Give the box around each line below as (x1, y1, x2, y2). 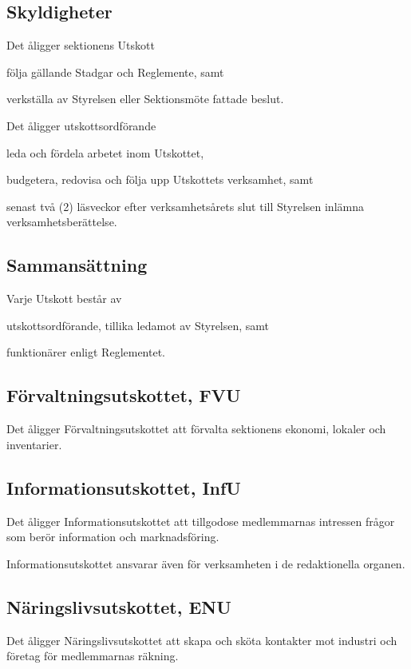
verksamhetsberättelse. (6, 213, 117, 230)
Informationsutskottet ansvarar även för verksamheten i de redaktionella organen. (6, 555, 405, 571)
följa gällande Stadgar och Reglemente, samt (6, 63, 224, 80)
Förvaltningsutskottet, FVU (6, 383, 241, 408)
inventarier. (6, 436, 62, 452)
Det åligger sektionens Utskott (6, 37, 155, 54)
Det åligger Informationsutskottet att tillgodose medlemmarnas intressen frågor (6, 512, 395, 529)
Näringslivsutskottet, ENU (6, 594, 231, 619)
